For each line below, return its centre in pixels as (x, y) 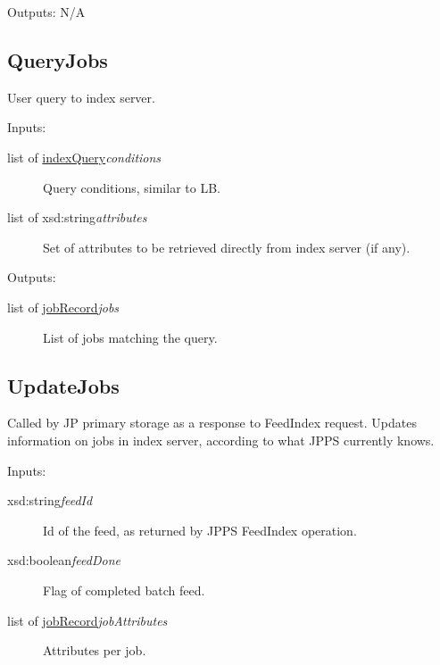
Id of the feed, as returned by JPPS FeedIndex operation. (200, 530)
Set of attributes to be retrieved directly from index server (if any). (227, 247)
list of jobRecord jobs (63, 307)
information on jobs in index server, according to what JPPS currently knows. (221, 440)
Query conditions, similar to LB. (132, 187)
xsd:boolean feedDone (64, 560)
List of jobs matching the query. (130, 337)
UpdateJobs (63, 385)
